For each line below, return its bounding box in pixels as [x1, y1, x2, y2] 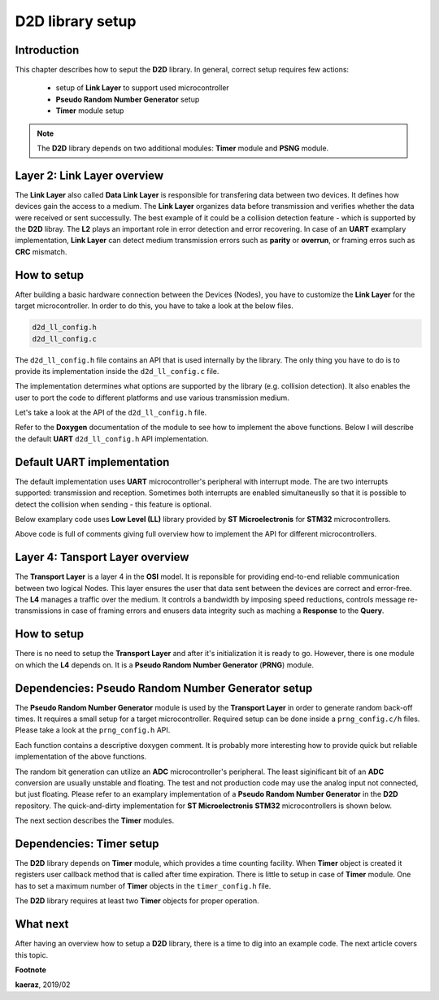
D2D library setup [15, 12, 137, 30]
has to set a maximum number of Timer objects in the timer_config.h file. [15, 880, 272, 890]
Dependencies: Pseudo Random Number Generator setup [15, 681, 313, 695]
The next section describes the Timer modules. [15, 815, 175, 825]
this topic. [15, 950, 49, 959]
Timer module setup [55, 106, 124, 115]
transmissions [15, 606, 63, 615]
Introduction [15, 43, 80, 57]
